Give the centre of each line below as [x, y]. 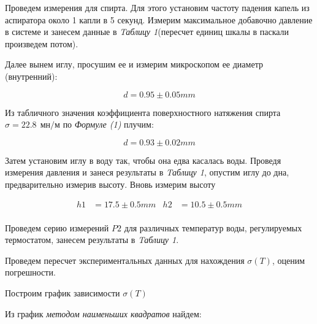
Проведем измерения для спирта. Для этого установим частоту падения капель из [157, 7]
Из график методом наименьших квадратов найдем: [103, 313]
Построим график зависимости [63, 292]
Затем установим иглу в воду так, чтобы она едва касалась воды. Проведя [143, 160]
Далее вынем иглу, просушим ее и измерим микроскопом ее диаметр [134, 64]
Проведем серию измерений [57, 227]
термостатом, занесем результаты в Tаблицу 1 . [92, 240]
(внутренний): [31, 76]
